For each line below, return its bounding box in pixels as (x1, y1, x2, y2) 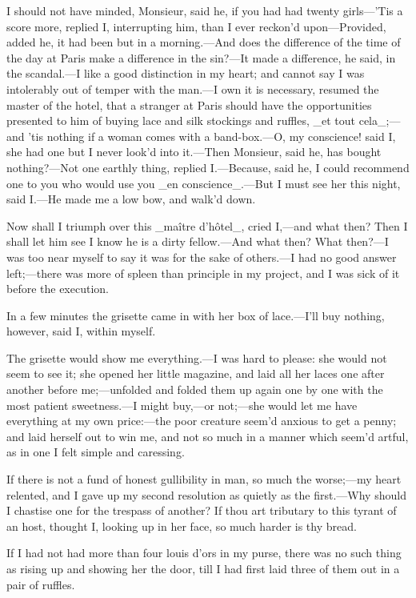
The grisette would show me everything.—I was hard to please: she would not (6, 349, 387, 366)
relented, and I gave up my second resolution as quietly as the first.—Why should (6, 486, 406, 503)
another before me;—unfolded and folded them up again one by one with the (6, 381, 383, 398)
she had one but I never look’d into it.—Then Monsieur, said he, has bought (6, 143, 382, 160)
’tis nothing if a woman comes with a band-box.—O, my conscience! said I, (28, 127, 396, 144)
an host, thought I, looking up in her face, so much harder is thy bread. (6, 517, 357, 534)
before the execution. (6, 280, 109, 297)
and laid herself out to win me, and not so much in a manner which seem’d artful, (6, 427, 409, 444)
